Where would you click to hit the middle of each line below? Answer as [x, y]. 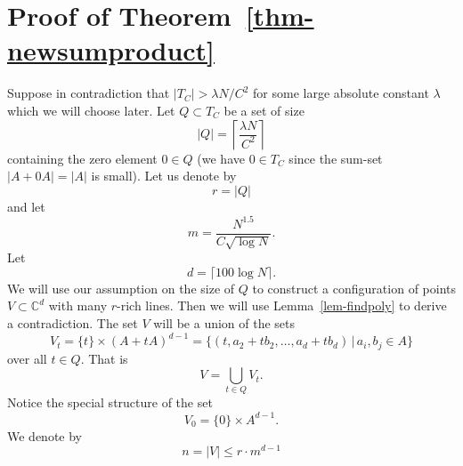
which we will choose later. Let [91, 110]
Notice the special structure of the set [110, 402]
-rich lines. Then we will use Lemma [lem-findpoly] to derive [282, 305]
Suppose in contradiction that [89, 93]
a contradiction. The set [73, 323]
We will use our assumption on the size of [121, 288]
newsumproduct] [111, 50]
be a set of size [264, 110]
